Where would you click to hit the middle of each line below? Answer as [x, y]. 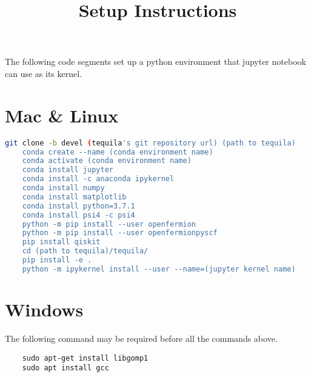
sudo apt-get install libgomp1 [85, 358]
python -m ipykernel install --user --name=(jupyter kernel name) [159, 269]
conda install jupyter [68, 170]
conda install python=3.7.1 [79, 206]
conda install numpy [63, 188]
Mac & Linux [62, 115]
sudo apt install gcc [65, 368]
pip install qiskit [61, 242]
